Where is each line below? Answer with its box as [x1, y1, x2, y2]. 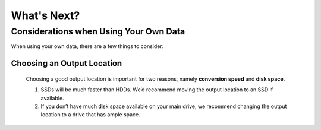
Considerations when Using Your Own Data [11, 26, 185, 37]
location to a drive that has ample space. [40, 111, 141, 118]
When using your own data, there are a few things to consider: [11, 43, 164, 50]
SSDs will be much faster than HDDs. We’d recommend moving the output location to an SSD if [40, 86, 273, 93]
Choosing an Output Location [11, 58, 122, 68]
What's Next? [11, 9, 80, 22]
